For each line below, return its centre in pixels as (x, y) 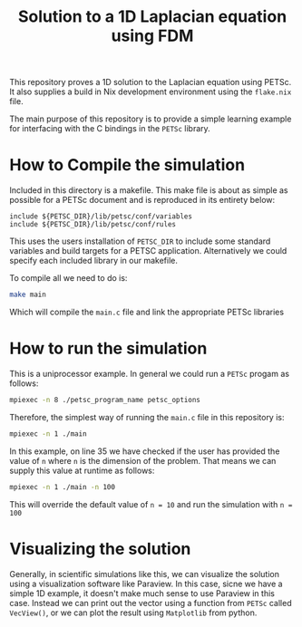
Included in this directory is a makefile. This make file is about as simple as (149, 190)
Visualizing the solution (100, 549)
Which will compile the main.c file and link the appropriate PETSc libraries (146, 312)
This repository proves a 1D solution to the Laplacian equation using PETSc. (151, 82)
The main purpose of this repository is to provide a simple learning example (151, 119)
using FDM (152, 36)
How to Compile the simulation (127, 165)
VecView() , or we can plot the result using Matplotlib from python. (133, 613)
